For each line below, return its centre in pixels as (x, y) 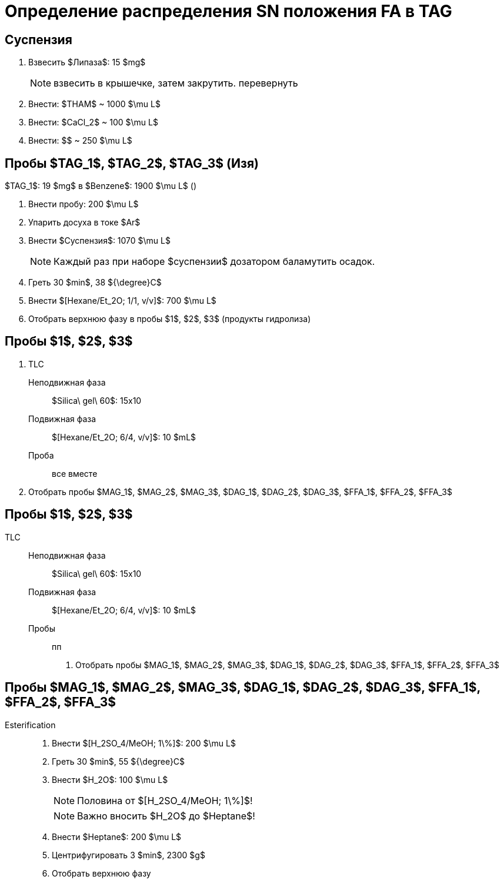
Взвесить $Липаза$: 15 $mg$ (87, 62)
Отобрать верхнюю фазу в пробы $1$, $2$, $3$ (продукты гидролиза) (170, 319)
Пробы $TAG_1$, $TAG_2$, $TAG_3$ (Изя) (132, 163)
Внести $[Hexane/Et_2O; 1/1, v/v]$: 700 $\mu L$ (122, 301)
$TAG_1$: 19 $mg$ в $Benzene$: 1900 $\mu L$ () (101, 186)
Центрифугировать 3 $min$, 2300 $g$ (128, 855)
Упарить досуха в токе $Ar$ (84, 223)
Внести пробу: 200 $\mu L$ (84, 204)
